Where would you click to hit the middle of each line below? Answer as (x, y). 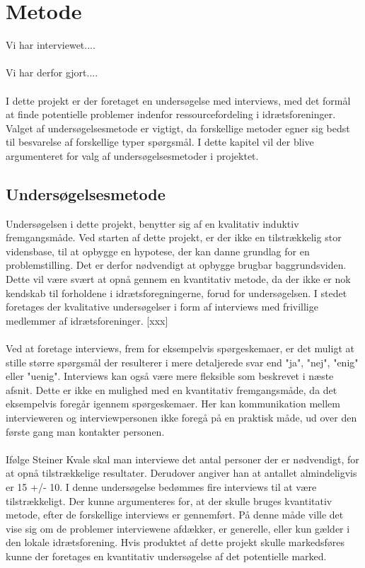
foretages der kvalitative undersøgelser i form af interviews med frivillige (162, 307)
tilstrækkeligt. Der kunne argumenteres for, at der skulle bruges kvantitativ (169, 500)
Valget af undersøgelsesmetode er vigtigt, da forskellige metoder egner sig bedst (178, 128)
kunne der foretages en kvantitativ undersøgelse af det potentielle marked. (166, 556)
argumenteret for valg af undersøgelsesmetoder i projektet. (132, 155)
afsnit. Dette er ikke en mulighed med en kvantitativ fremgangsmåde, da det (172, 389)
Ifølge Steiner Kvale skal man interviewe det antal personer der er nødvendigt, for (182, 459)
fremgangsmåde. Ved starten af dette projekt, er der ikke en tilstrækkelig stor (174, 237)
